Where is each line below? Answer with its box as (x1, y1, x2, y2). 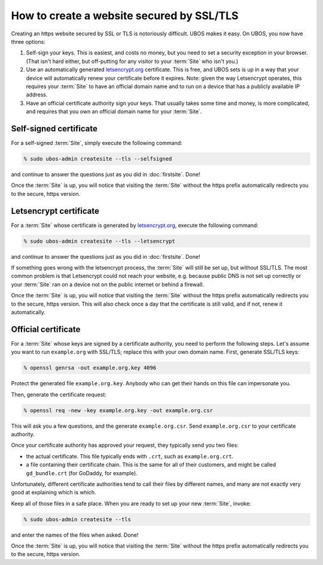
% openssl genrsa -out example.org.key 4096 (23, 364, 157, 371)
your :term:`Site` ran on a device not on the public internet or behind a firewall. (11, 280, 205, 288)
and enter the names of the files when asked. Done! (11, 531, 139, 539)
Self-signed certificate (11, 123, 98, 134)
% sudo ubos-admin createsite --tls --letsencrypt (23, 237, 176, 244)
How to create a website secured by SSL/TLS (11, 9, 239, 22)
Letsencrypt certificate (11, 206, 100, 216)
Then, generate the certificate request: (11, 391, 107, 398)
